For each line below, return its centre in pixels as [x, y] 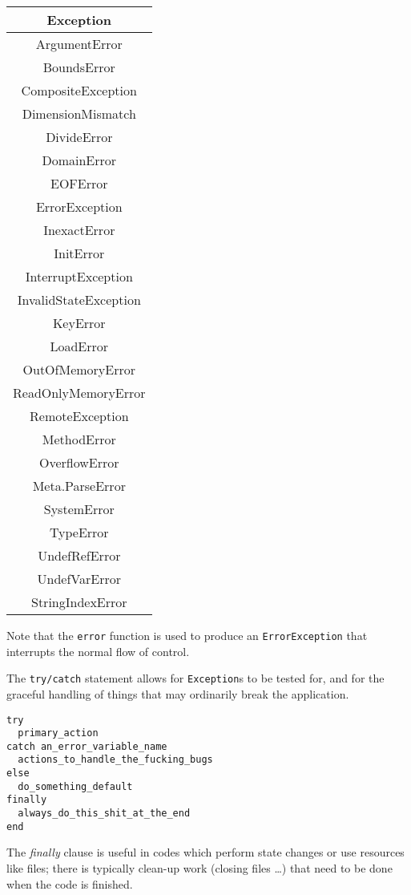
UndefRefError [79, 555]
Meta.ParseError [79, 486]
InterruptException [79, 276]
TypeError [79, 532]
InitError [79, 253]
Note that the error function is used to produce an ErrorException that [187, 635]
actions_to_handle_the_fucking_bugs [115, 760]
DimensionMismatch [79, 113]
